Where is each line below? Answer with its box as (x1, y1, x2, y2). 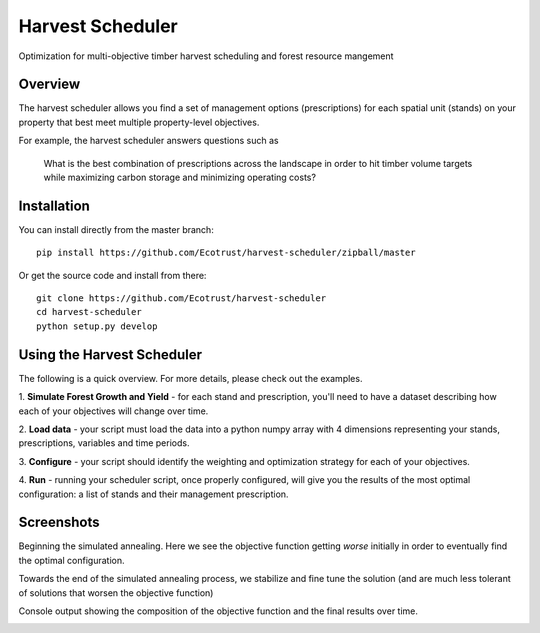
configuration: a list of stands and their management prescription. (18, 488, 289, 500)
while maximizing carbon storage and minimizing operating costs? (43, 171, 317, 184)
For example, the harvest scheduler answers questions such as (18, 135, 279, 147)
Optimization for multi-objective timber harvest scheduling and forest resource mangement (18, 50, 394, 62)
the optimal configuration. (18, 554, 125, 566)
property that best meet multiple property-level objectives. (18, 116, 260, 128)
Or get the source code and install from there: (18, 269, 207, 281)
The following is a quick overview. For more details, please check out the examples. (18, 372, 363, 384)
